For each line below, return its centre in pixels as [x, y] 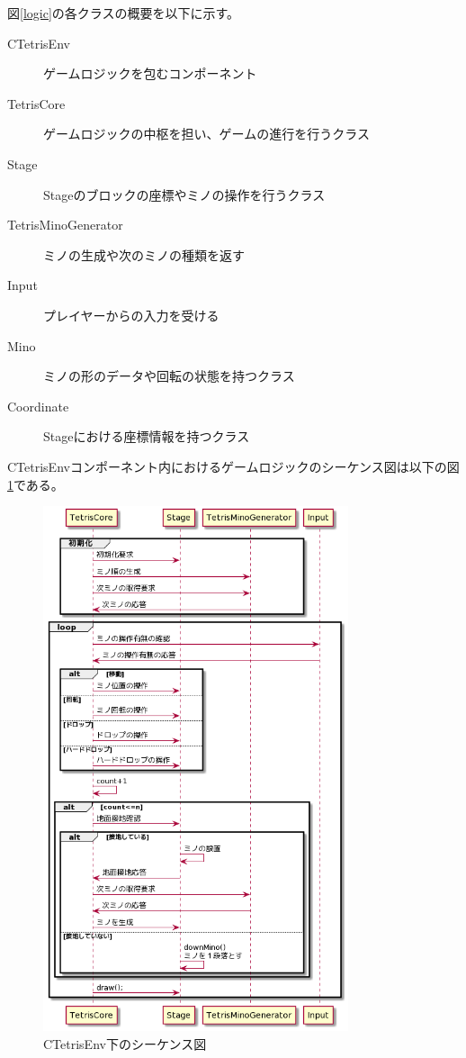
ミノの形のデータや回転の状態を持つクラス [169, 376]
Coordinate [38, 406]
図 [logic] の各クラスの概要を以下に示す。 [124, 13]
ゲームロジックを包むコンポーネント [150, 73]
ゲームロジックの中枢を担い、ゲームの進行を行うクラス [206, 134]
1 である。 [36, 484]
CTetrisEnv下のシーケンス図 [125, 1043]
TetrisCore [36, 103]
